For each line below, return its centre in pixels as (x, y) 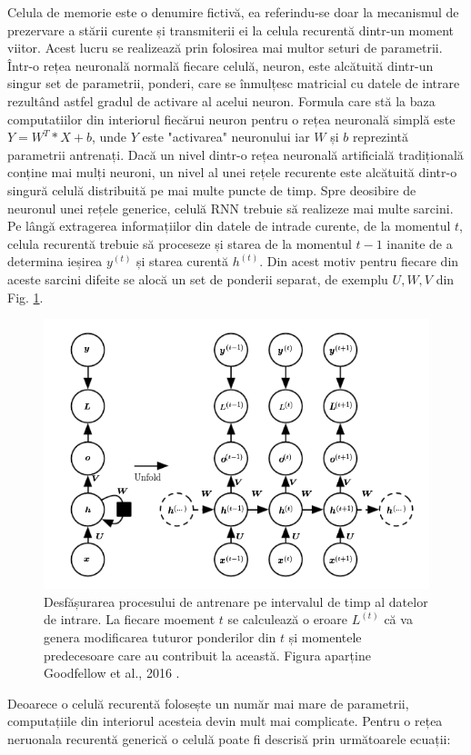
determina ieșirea (55, 261)
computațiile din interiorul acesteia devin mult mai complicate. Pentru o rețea (225, 721)
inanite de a (420, 243)
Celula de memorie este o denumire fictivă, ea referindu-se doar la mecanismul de (233, 12)
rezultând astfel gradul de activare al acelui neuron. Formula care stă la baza (221, 100)
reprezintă (381, 137)
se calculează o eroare (288, 619)
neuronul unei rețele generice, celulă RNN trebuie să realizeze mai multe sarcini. (230, 208)
